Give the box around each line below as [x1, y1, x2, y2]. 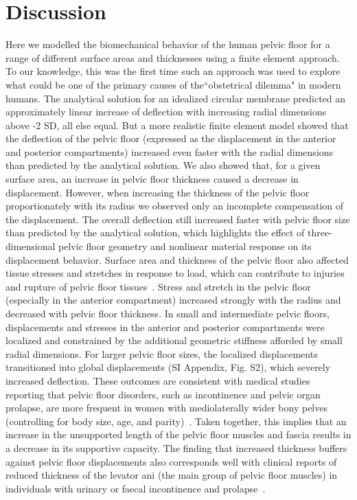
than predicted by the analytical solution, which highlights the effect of [5, 225, 305, 240]
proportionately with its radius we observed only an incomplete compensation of [5, 198, 344, 213]
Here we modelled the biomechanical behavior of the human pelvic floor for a [5, 37, 330, 52]
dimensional [5, 239, 56, 253]
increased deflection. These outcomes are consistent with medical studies [5, 373, 310, 387]
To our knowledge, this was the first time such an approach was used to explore [5, 64, 341, 78]
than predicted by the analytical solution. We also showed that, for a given [5, 158, 321, 172]
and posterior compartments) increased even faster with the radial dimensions [5, 144, 334, 159]
